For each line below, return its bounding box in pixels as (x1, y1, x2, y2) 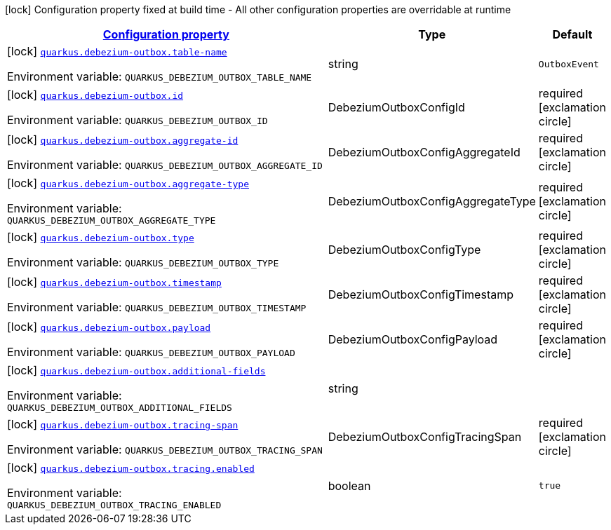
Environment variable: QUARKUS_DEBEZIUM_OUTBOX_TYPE (7, 255, 279, 269)
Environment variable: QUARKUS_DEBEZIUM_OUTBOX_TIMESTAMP (7, 300, 307, 314)
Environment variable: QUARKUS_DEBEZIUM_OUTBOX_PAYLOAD (7, 345, 295, 359)
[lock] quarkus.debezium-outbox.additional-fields (7, 363, 266, 377)
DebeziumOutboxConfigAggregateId (328, 145, 521, 159)
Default (552, 27, 593, 41)
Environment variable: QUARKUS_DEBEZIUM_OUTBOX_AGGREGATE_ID (7, 158, 323, 172)
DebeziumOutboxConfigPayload (328, 332, 498, 346)
